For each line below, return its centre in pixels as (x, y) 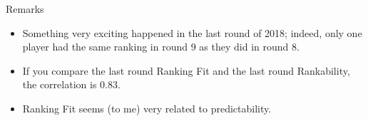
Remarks (25, 9)
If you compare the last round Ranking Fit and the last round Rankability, (186, 70)
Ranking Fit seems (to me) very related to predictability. (147, 108)
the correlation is (60, 84)
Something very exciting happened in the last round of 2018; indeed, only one (192, 32)
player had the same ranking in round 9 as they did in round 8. (161, 47)
